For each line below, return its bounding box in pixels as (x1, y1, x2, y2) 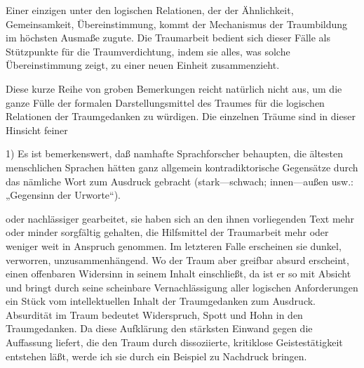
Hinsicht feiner (6, 122, 68, 137)
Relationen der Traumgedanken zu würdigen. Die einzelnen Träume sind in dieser (6, 109, 356, 124)
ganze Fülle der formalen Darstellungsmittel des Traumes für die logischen (6, 95, 325, 110)
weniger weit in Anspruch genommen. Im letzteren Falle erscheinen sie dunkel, (6, 238, 342, 253)
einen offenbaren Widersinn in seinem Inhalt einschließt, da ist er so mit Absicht (6, 266, 351, 281)
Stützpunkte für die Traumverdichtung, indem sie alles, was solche (6, 44, 290, 58)
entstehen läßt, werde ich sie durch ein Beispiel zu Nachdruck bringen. (6, 348, 307, 363)
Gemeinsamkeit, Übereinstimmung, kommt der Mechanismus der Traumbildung (6, 16, 348, 31)
